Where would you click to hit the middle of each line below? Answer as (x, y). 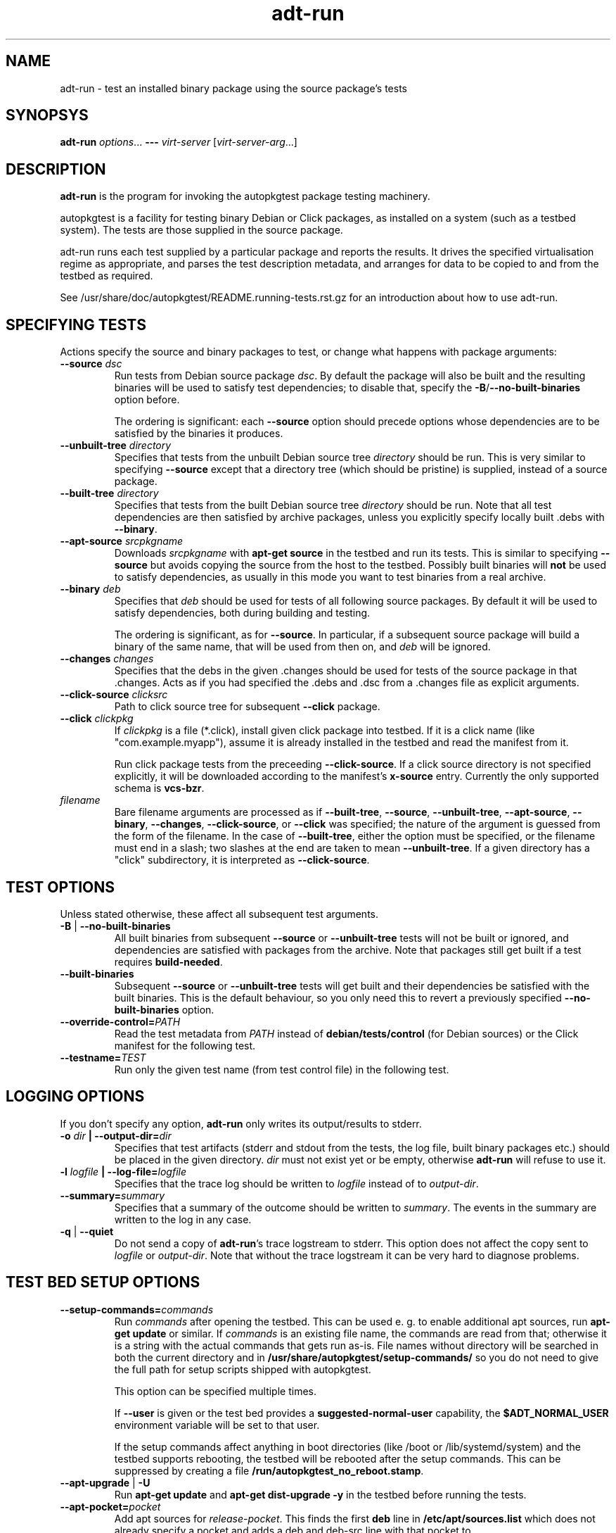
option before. (147, 400)
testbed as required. (107, 276)
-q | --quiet (87, 1231)
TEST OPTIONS (60, 887)
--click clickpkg (97, 719)
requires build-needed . (168, 961)
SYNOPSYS (47, 115)
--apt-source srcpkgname (122, 541)
